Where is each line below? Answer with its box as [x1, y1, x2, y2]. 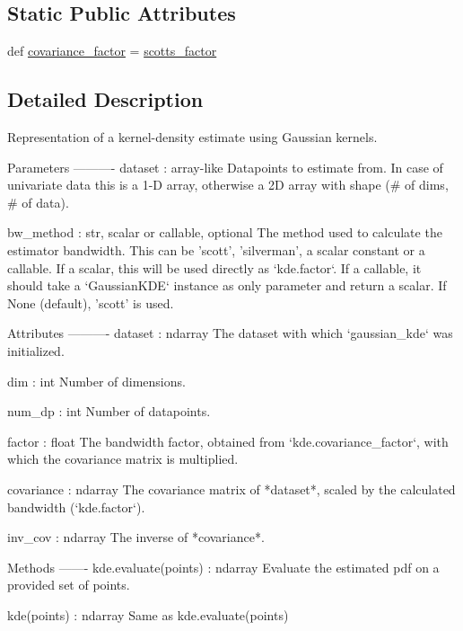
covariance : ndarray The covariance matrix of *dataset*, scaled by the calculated [7, 479, 456, 498]
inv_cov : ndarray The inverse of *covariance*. [7, 528, 265, 547]
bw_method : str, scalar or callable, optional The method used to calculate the [7, 223, 442, 242]
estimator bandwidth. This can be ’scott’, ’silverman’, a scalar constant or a [7, 240, 425, 259]
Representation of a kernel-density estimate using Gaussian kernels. [7, 128, 378, 146]
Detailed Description [7, 85, 204, 113]
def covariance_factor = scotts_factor [7, 41, 217, 60]
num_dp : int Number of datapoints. [7, 402, 211, 421]
